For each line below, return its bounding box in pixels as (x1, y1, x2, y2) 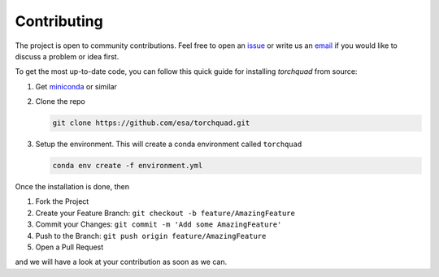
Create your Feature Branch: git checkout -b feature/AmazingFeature (35, 208, 296, 218)
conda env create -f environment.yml (52, 161, 203, 171)
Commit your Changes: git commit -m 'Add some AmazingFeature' (35, 219, 282, 229)
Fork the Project (35, 197, 89, 206)
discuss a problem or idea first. (15, 51, 120, 61)
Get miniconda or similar (35, 81, 118, 91)
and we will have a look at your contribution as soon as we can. (15, 257, 228, 267)
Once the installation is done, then (15, 182, 130, 192)
